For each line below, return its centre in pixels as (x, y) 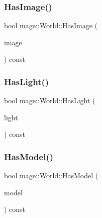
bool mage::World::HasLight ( (50, 100)
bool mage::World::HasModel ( (51, 175)
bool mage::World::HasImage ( (51, 25)
